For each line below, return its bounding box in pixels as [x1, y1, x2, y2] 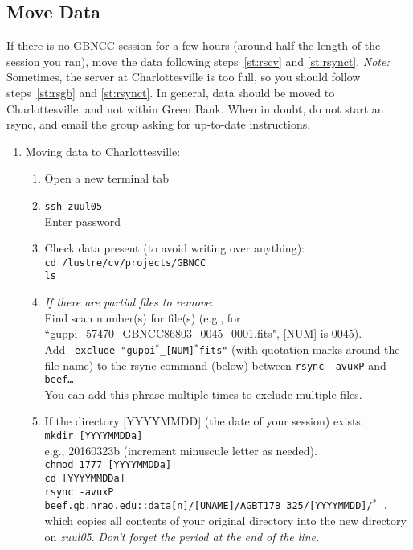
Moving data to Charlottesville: [25, 142, 181, 159]
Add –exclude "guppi [44, 340, 156, 357]
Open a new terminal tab [44, 170, 170, 187]
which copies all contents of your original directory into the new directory [44, 512, 407, 528]
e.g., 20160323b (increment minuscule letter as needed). [44, 441, 317, 458]
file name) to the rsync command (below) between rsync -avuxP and [44, 356, 386, 373]
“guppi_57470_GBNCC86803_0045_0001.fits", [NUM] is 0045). [44, 325, 362, 342]
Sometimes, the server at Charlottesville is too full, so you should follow [6, 68, 361, 85]
